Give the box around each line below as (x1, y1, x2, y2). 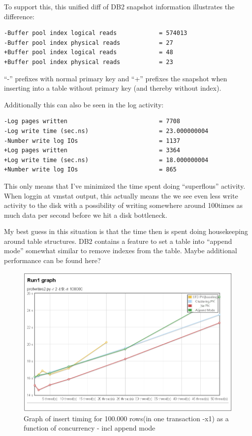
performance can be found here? (4, 255, 101, 266)
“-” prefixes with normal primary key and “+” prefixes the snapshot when (4, 73, 227, 83)
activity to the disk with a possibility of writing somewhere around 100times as (4, 200, 243, 210)
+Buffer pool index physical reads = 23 (4, 58, 173, 66)
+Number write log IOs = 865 (4, 166, 177, 173)
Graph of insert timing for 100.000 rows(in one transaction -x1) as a (24, 413, 229, 423)
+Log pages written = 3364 (4, 147, 180, 154)
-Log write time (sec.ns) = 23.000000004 (4, 127, 209, 134)
